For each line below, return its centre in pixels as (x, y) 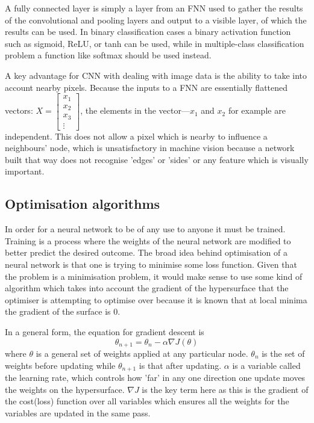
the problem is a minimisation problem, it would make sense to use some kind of (154, 276)
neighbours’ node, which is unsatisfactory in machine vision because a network (150, 148)
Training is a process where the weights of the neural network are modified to (148, 240)
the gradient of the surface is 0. (63, 311)
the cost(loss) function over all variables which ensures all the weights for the (147, 401)
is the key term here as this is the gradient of (225, 389)
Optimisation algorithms (83, 204)
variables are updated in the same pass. (78, 412)
